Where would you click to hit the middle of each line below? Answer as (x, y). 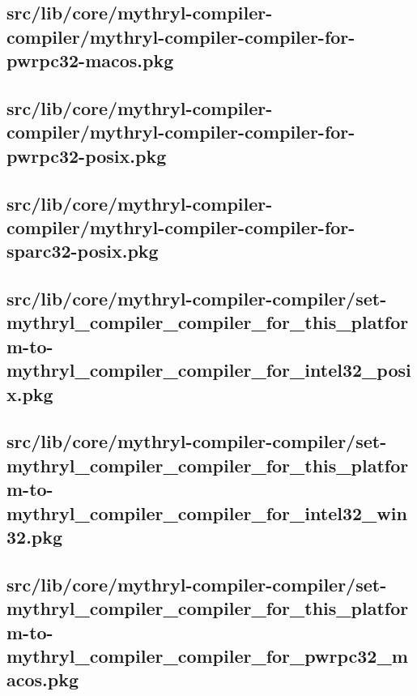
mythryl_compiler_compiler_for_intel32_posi (209, 370)
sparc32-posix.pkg (83, 251)
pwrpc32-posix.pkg (87, 155)
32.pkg (35, 536)
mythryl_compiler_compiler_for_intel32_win (207, 512)
